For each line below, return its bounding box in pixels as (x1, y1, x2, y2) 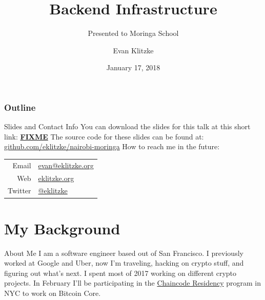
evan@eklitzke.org (38, 159, 94, 170)
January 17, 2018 (106, 62, 160, 73)
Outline (4, 101, 36, 113)
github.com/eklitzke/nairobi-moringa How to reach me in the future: (4, 141, 220, 152)
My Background (4, 217, 120, 238)
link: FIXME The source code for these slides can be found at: (4, 131, 204, 142)
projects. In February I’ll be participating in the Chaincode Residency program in (4, 277, 261, 288)
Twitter (8, 185, 31, 196)
